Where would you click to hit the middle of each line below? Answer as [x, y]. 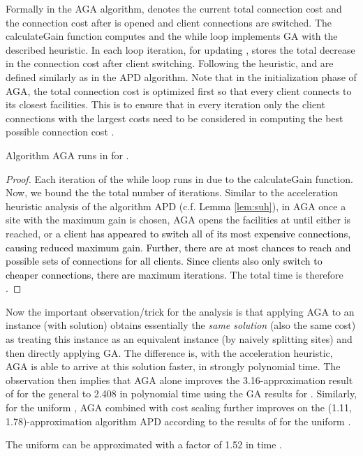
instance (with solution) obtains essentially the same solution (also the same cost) [181, 325]
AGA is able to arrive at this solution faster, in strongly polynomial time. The [173, 366]
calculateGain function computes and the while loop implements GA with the [172, 36]
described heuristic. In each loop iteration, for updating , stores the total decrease [180, 49]
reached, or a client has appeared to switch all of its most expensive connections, [178, 233]
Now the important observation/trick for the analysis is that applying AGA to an [180, 311]
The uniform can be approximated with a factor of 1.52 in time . [144, 444]
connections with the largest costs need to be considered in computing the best [175, 118]
